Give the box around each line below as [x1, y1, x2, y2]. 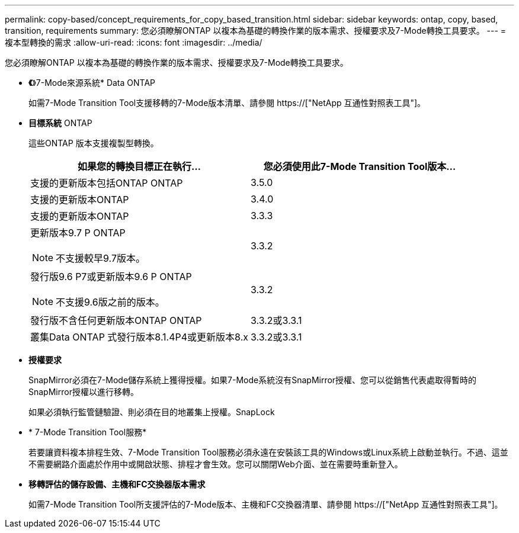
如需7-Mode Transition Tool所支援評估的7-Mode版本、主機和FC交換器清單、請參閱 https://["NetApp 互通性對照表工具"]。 [28, 499, 503, 509]
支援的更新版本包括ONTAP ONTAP [30, 177, 183, 189]
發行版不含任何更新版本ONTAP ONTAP [30, 314, 202, 326]
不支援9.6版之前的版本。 [56, 296, 165, 308]
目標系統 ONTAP [28, 118, 92, 128]
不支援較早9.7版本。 [56, 252, 146, 264]
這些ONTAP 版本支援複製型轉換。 [28, 138, 159, 148]
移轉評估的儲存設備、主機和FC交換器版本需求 [28, 479, 206, 489]
